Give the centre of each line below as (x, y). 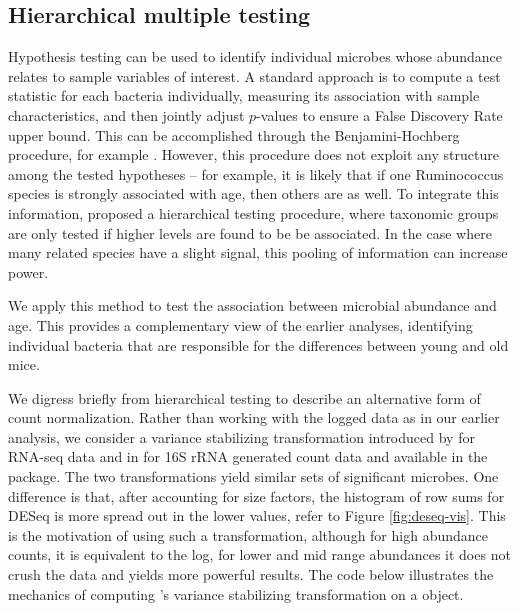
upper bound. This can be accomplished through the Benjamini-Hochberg (234, 134)
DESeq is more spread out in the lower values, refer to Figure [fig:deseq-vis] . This (257, 515)
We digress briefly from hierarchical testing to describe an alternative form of (244, 397)
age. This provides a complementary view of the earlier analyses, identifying (240, 324)
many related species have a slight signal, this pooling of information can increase (258, 252)
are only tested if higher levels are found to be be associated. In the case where (250, 232)
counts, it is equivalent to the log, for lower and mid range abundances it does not (259, 554)
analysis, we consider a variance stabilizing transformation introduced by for (241, 436)
